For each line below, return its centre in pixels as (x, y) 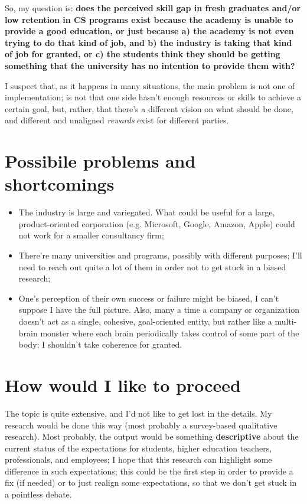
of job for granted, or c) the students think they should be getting (143, 54)
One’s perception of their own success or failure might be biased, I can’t (149, 298)
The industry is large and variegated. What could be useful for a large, (147, 212)
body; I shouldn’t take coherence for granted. (100, 344)
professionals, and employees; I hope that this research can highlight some (138, 459)
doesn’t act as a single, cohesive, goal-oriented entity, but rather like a (145, 321)
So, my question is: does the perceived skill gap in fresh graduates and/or (153, 8)
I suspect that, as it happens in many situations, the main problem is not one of (150, 85)
